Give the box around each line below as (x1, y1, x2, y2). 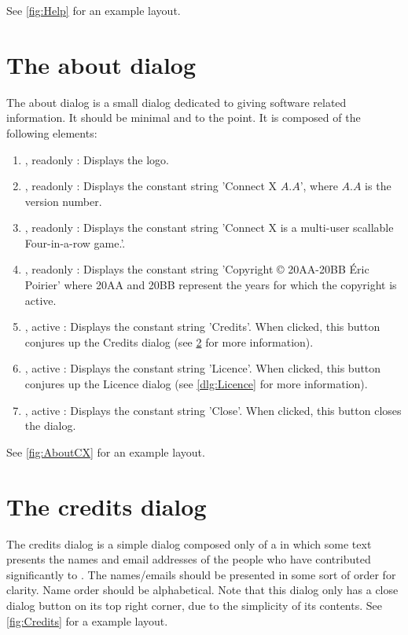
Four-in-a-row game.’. (24, 234, 126, 251)
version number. (24, 193, 102, 209)
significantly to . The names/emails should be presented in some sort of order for (6, 566, 396, 582)
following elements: (6, 124, 97, 141)
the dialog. (24, 417, 76, 434)
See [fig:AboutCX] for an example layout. (6, 443, 205, 460)
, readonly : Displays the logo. (24, 151, 169, 167)
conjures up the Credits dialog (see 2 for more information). (24, 333, 314, 350)
